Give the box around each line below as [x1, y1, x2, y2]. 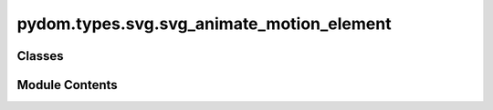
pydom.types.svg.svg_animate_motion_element [16, 14, 392, 34]
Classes [16, 48, 64, 64]
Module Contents [16, 77, 118, 93]
